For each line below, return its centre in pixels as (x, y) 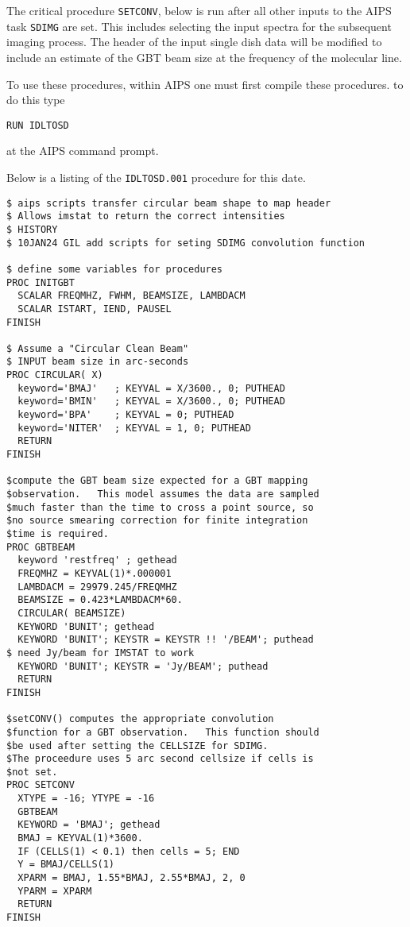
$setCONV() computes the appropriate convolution (140, 719)
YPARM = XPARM (55, 891)
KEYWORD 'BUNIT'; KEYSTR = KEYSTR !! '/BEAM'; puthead (166, 640)
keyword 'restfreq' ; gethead (97, 560)
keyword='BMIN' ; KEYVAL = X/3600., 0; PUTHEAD (151, 402)
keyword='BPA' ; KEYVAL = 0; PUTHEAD (126, 415)
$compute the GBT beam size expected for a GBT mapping (157, 481)
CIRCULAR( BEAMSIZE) (72, 613)
